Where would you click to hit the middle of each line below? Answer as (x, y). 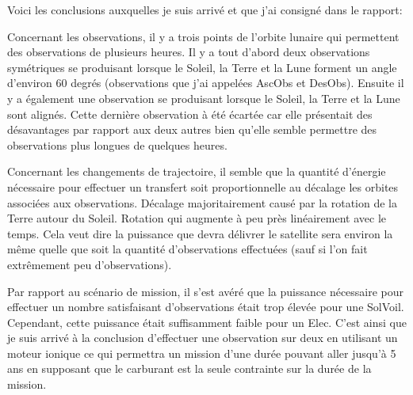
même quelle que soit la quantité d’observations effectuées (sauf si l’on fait (187, 249)
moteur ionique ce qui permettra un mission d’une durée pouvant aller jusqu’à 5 (202, 353)
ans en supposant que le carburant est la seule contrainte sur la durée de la (189, 368)
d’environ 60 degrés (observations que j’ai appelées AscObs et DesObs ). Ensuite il (206, 83)
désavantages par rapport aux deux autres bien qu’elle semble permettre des (192, 129)
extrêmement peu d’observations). (90, 264)
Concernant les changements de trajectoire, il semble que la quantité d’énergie (197, 171)
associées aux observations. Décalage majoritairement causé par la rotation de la (202, 202)
